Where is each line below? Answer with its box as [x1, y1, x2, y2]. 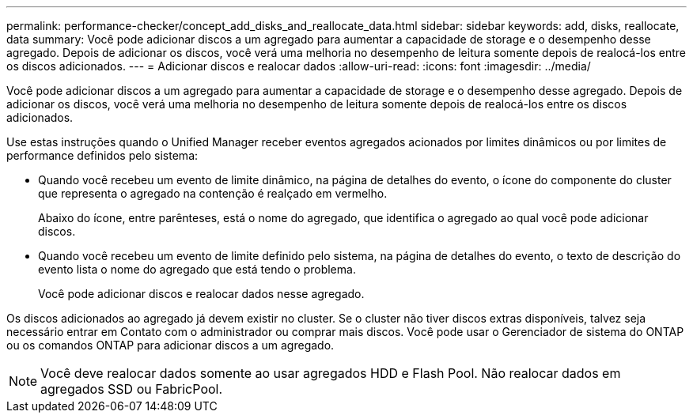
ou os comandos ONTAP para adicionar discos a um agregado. [6, 338, 335, 352]
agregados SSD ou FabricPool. [40, 381, 223, 397]
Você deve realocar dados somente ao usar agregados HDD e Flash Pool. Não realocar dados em [40, 365, 621, 381]
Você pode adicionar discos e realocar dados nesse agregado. [38, 287, 365, 300]
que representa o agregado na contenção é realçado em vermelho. [38, 187, 388, 200]
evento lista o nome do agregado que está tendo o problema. [38, 262, 356, 276]
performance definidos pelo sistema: [6, 149, 199, 162]
